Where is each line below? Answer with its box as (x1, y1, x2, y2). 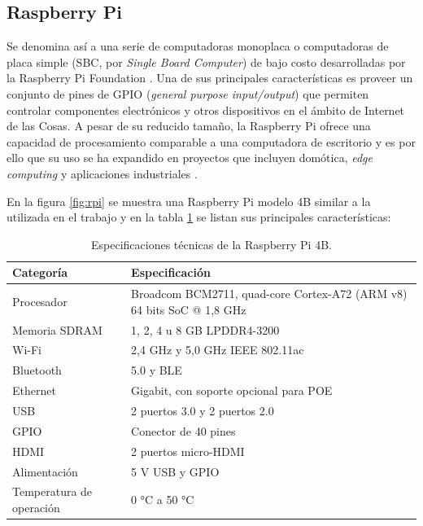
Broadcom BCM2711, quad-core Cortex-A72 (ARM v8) (131, 285, 408, 302)
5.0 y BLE (131, 362, 182, 379)
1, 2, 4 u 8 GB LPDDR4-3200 (131, 321, 280, 338)
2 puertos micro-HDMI (131, 442, 245, 459)
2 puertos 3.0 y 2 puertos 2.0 (131, 401, 274, 419)
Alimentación (12, 462, 78, 480)
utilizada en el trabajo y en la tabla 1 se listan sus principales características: (7, 208, 391, 226)
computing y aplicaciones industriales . (7, 164, 198, 182)
